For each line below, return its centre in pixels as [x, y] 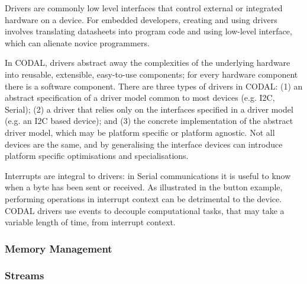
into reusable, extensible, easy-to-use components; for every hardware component [151, 74]
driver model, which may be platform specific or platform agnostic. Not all [140, 132]
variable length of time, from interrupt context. [90, 222]
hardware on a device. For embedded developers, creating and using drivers [141, 19]
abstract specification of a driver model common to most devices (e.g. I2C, [140, 98]
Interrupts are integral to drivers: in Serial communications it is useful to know [148, 175]
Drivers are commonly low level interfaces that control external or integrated [144, 8]
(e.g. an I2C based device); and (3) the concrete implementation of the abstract [149, 121]
